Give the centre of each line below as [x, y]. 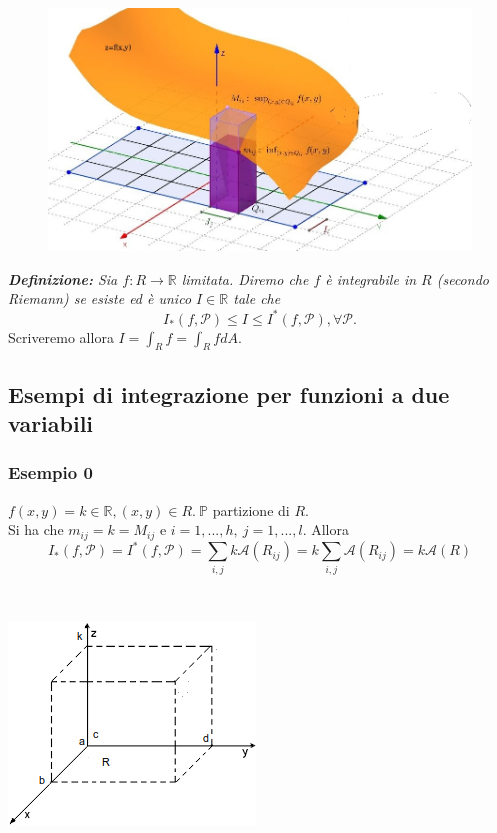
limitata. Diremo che [245, 278]
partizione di [251, 509]
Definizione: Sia [63, 278]
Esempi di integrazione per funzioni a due [229, 393]
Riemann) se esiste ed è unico [100, 298]
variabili [51, 423]
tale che [257, 298]
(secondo [462, 278]
